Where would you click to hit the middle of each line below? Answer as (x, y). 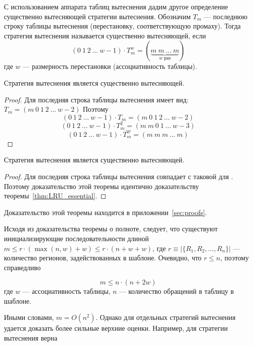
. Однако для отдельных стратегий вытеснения (165, 317)
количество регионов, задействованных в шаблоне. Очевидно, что (103, 258)
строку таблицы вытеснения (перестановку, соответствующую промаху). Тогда (123, 26)
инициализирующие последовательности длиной (76, 238)
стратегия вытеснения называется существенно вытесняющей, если (105, 35)
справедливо (22, 267)
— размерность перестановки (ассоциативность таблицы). (110, 66)
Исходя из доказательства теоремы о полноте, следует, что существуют (111, 229)
